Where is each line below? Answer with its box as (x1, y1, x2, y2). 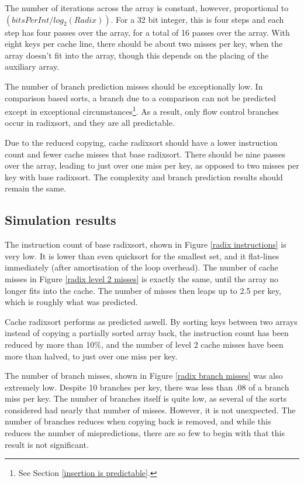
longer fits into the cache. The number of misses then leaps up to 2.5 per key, (5, 284, 281, 296)
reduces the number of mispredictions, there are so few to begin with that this (5, 427, 285, 439)
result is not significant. (5, 438, 89, 450)
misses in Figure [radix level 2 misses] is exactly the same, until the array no (5, 272, 278, 285)
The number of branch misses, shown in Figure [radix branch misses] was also (5, 369, 283, 382)
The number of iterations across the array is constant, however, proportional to (5, 2, 289, 13)
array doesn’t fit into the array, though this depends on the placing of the (5, 49, 269, 61)
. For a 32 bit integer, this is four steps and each (110, 13, 284, 25)
